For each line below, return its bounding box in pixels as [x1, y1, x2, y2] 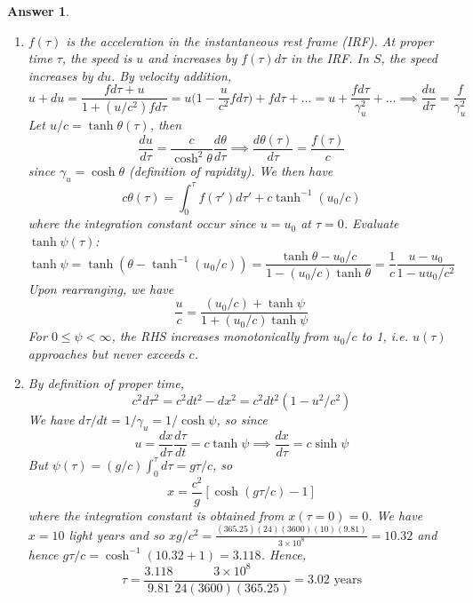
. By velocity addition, [110, 66, 232, 84]
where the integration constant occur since [28, 214, 256, 233]
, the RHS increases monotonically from [111, 327, 329, 345]
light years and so [68, 525, 165, 543]
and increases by [148, 49, 237, 67]
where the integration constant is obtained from [28, 505, 285, 524]
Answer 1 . [7, 2, 69, 20]
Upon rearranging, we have [28, 279, 174, 298]
